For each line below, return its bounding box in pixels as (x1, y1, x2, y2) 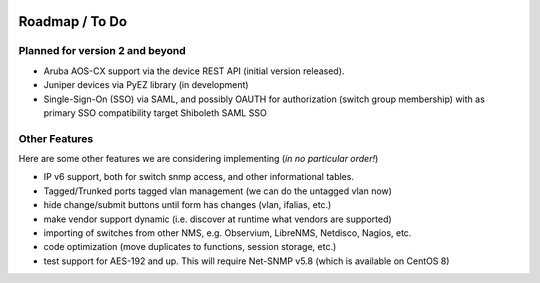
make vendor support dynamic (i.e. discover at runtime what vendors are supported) (43, 213, 392, 225)
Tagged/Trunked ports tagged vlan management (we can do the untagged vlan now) (43, 185, 392, 197)
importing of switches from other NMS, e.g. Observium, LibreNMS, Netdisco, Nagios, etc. (43, 227, 412, 239)
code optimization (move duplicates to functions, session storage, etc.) (43, 241, 337, 253)
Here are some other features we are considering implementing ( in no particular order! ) (18, 153, 379, 165)
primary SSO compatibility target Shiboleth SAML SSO (43, 106, 267, 119)
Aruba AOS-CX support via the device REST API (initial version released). (43, 65, 345, 77)
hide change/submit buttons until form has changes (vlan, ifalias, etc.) (43, 199, 332, 211)
